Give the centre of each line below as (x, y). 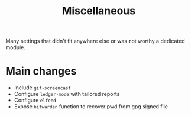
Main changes (41, 71)
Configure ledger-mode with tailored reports (67, 94)
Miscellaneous (99, 11)
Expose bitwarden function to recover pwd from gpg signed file (91, 107)
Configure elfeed (35, 100)
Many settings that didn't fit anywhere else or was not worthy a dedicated (96, 41)
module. (16, 47)
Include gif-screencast (43, 88)
